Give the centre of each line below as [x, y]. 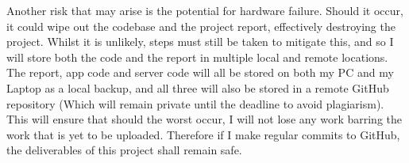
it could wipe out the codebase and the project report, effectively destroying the [201, 26]
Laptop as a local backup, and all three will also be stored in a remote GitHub [198, 87]
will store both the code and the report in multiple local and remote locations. [197, 57]
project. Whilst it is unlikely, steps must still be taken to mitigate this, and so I [200, 42]
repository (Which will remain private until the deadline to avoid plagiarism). [195, 103]
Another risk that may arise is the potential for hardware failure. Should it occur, [205, 10]
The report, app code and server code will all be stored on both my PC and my [200, 72]
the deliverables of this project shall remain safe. [124, 150]
